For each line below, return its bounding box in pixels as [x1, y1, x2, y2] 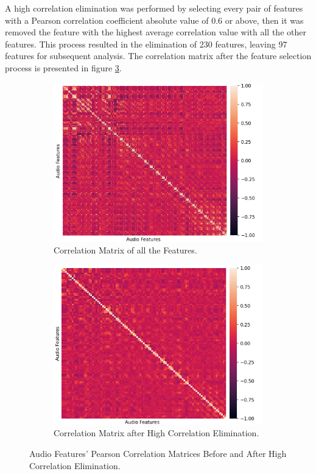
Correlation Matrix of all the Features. [54, 244, 197, 256]
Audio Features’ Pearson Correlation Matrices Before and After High [29, 447, 287, 459]
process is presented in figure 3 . [5, 61, 122, 74]
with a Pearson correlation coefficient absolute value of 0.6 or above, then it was [5, 13, 304, 26]
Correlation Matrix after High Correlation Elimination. [54, 426, 259, 439]
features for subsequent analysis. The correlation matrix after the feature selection [5, 49, 312, 62]
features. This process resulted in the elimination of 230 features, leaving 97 [5, 37, 287, 50]
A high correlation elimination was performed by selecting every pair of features [5, 2, 303, 14]
